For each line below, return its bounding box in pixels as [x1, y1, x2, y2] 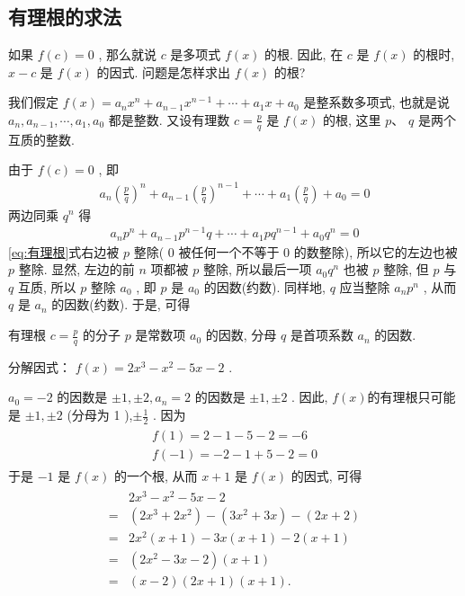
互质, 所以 [17, 277, 76, 296]
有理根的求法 [8, 3, 121, 31]
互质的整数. [8, 129, 75, 148]
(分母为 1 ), [67, 405, 133, 424]
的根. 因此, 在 [264, 45, 344, 64]
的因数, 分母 [205, 325, 277, 344]
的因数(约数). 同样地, [203, 277, 326, 296]
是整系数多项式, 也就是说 [303, 93, 450, 111]
